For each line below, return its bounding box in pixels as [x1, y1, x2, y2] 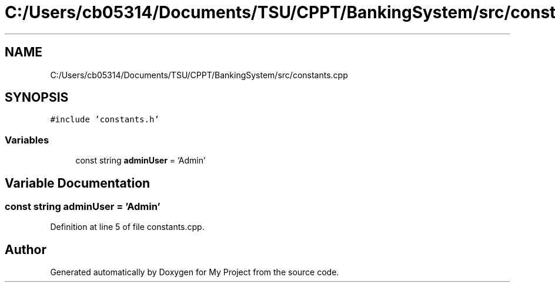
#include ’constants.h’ [50, 115, 159, 125]
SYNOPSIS [5, 90, 69, 105]
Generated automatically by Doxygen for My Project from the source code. [50, 267, 339, 278]
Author [5, 242, 46, 257]
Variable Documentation [5, 175, 151, 191]
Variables [5, 134, 49, 146]
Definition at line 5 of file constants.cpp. [50, 222, 205, 232]
